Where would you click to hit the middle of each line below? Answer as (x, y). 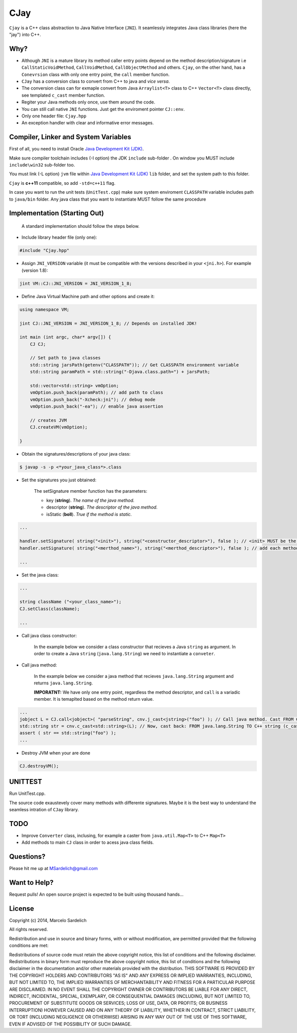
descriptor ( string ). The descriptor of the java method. (102, 507)
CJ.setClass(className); (50, 609)
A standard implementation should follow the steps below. (80, 226)
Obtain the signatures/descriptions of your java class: (76, 454)
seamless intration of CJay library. (44, 810)
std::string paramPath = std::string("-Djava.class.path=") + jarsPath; (120, 372)
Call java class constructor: (49, 635)
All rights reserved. (28, 930)
